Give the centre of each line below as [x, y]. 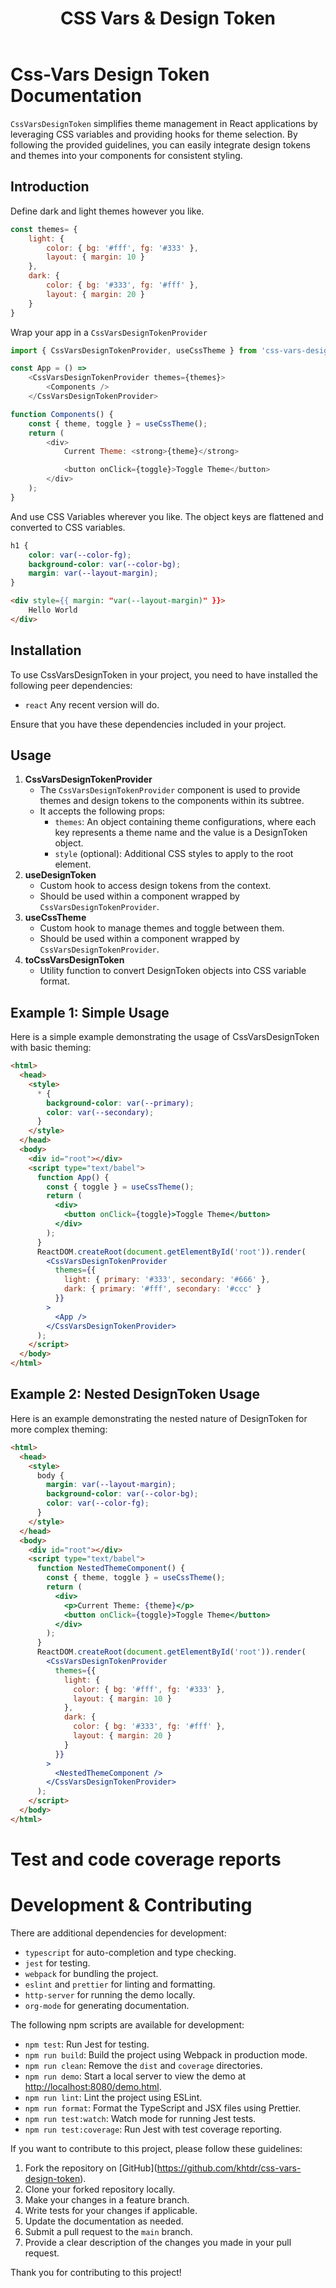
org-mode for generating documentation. [107, 2005]
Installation [46, 650]
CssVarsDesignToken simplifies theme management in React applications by [164, 123]
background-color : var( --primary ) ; [120, 1103]
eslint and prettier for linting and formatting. [120, 1984]
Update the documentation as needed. [104, 2221]
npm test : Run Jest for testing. [87, 2044]
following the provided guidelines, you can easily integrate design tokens [160, 144]
